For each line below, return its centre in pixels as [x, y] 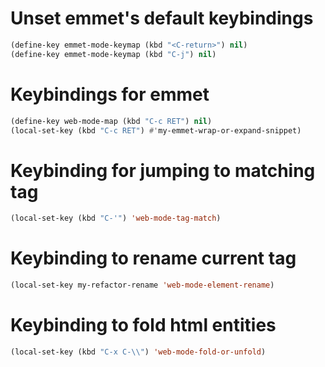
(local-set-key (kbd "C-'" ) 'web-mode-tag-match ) [116, 218]
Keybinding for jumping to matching [163, 170]
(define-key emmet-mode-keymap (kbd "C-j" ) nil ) [113, 54]
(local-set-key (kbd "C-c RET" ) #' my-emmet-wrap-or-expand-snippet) [156, 130]
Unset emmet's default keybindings [162, 18]
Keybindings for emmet [110, 94]
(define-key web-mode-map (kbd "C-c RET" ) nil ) [111, 121]
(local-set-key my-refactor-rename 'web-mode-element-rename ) [142, 285]
